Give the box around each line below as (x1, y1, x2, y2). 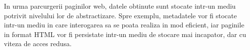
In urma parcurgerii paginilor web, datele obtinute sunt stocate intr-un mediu (4, 1, 236, 11)
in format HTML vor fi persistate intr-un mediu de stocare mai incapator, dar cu (4, 29, 246, 39)
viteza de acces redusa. (4, 38, 72, 49)
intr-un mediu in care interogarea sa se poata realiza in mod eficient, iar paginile (4, 20, 245, 30)
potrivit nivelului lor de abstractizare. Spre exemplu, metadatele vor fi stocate (4, 10, 237, 20)
